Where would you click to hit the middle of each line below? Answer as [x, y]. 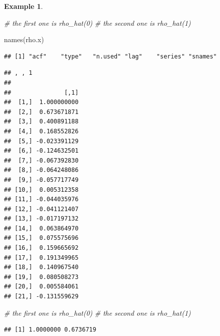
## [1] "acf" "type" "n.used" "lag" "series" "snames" [110, 56]
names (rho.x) [24, 39]
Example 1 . [24, 6]
